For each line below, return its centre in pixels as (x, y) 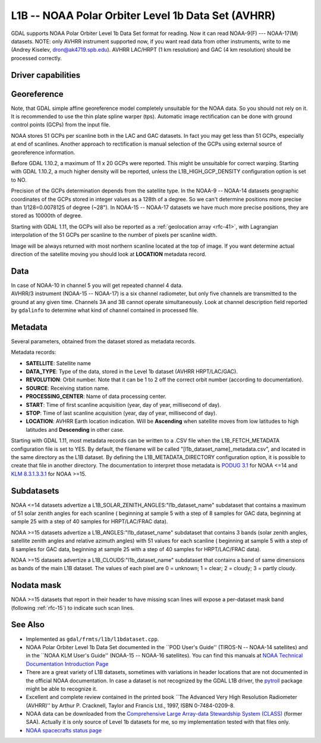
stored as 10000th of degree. (47, 216)
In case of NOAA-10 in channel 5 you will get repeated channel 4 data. (97, 285)
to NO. (19, 180)
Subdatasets (35, 491)
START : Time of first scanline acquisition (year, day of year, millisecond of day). (123, 404)
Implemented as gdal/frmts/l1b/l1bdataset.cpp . (92, 639)
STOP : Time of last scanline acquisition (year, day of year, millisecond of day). (121, 413)
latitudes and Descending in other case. (75, 429)
